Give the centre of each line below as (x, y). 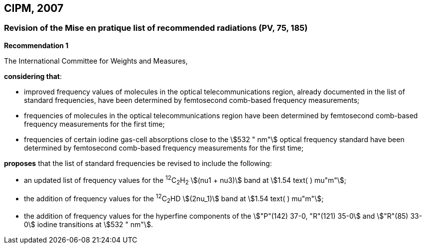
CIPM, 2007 (34, 8)
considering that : (33, 76)
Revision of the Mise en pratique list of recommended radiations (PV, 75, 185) (156, 28)
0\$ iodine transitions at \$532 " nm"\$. (88, 224)
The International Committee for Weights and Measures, (96, 61)
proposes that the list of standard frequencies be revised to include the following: (138, 163)
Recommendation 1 (36, 45)
